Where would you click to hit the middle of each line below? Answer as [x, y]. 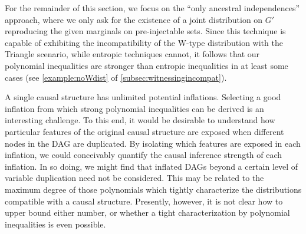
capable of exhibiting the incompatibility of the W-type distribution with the [144, 42]
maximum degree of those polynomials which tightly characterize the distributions [153, 189]
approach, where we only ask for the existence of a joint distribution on [134, 19]
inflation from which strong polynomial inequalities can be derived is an [134, 108]
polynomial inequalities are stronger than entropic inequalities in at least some [147, 65]
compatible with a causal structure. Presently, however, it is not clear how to [144, 201]
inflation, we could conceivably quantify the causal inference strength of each [144, 155]
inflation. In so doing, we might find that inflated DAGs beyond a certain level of [152, 166]
